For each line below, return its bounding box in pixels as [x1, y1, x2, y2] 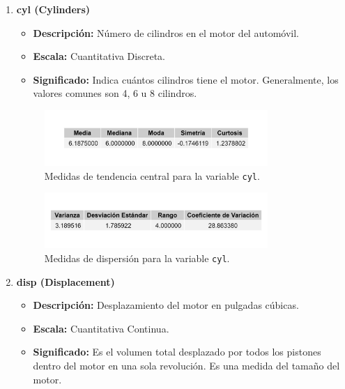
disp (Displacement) [16, 274, 115, 289]
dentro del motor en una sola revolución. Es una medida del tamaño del [33, 358, 340, 372]
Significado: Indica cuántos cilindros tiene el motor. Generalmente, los [33, 72, 339, 86]
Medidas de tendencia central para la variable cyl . [44, 168, 260, 183]
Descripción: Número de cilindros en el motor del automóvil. [33, 25, 299, 40]
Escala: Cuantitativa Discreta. [33, 49, 165, 63]
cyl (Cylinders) [16, 2, 91, 16]
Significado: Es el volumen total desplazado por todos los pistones [33, 344, 321, 359]
